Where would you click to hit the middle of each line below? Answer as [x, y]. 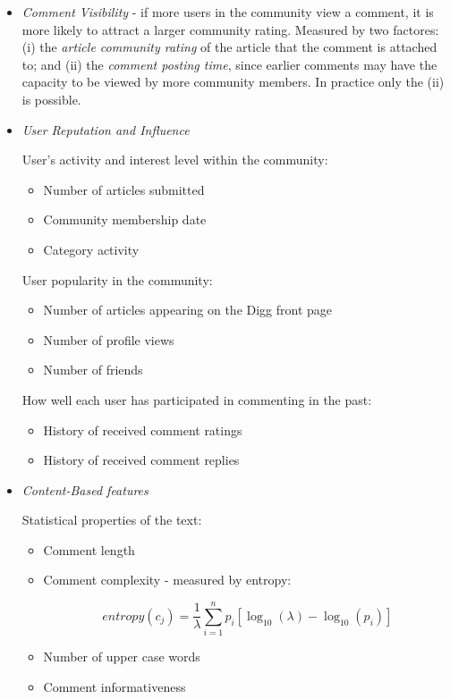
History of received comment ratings [143, 430]
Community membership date [125, 219]
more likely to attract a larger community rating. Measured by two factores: [230, 29]
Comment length [89, 549]
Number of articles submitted [124, 189]
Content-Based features [85, 489]
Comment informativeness [115, 686]
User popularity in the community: [117, 279]
